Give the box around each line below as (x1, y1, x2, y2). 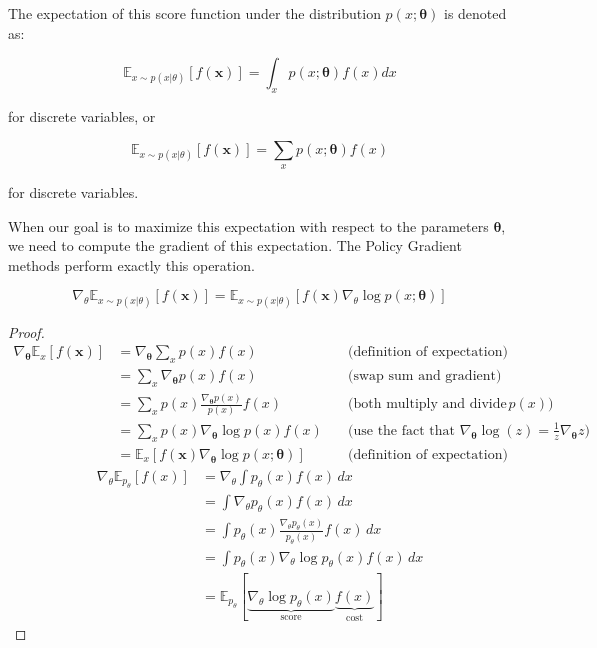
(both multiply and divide (348, 397, 507, 412)
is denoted (443, 3, 507, 23)
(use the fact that (348, 423, 456, 438)
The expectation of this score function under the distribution (8, 3, 381, 23)
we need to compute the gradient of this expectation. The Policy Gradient (8, 235, 462, 256)
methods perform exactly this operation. (8, 254, 255, 275)
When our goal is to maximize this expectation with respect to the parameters (8, 215, 489, 236)
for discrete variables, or (8, 105, 156, 126)
